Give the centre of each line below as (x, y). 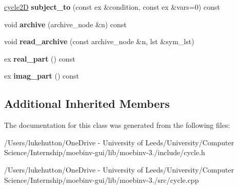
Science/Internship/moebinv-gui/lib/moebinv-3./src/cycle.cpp (102, 179)
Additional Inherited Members (87, 103)
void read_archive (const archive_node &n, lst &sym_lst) (99, 41)
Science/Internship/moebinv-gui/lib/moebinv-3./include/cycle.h (105, 152)
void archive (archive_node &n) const (65, 24)
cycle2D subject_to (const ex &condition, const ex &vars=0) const (112, 7)
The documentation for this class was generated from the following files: (117, 125)
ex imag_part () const (42, 76)
